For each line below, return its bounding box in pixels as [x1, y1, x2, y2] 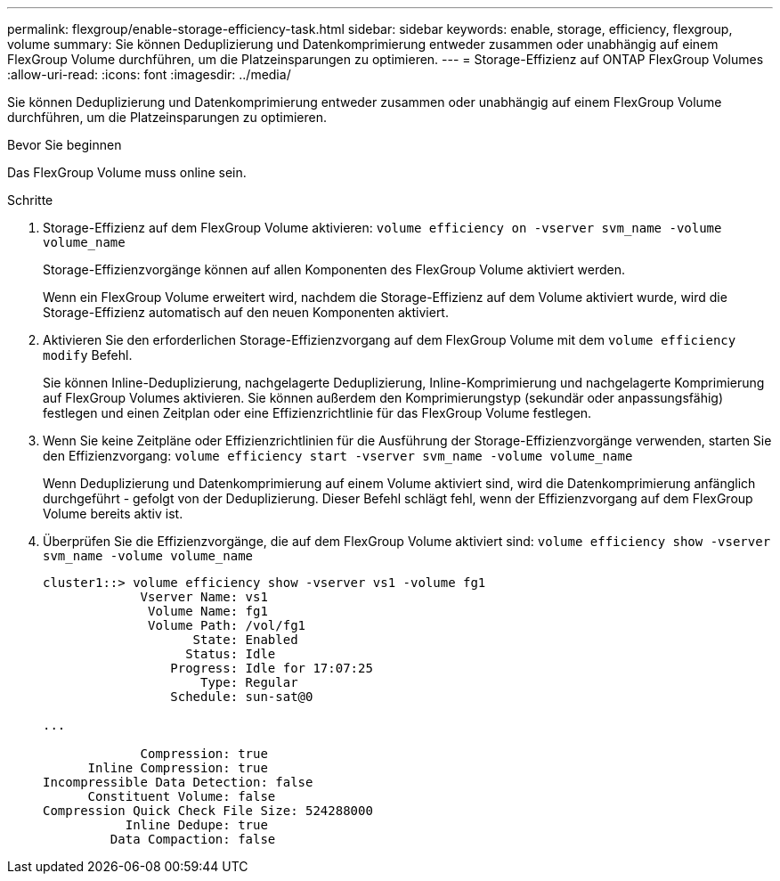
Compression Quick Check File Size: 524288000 [43, 804, 373, 818]
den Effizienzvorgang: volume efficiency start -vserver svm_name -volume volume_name [43, 448, 633, 463]
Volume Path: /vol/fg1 [148, 618, 306, 632]
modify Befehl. [43, 347, 133, 363]
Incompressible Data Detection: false [43, 775, 313, 789]
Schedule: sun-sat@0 [170, 689, 313, 704]
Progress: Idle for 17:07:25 [170, 661, 373, 675]
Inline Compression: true [87, 761, 268, 775]
